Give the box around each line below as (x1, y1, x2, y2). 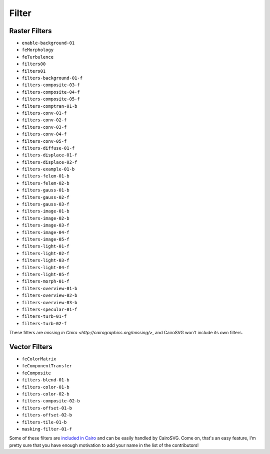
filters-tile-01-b (21, 419, 67, 425)
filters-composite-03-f (21, 82, 80, 88)
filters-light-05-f (21, 271, 69, 277)
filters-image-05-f (21, 237, 69, 242)
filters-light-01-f (21, 244, 69, 249)
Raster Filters (9, 27, 52, 35)
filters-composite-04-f (21, 89, 80, 95)
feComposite (21, 370, 51, 376)
